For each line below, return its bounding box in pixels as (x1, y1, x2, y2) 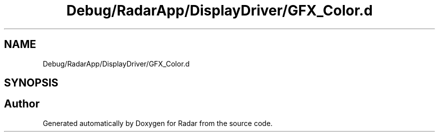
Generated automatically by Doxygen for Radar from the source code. (43, 118, 273, 127)
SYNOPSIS (4, 76, 59, 89)
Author (4, 97, 40, 110)
